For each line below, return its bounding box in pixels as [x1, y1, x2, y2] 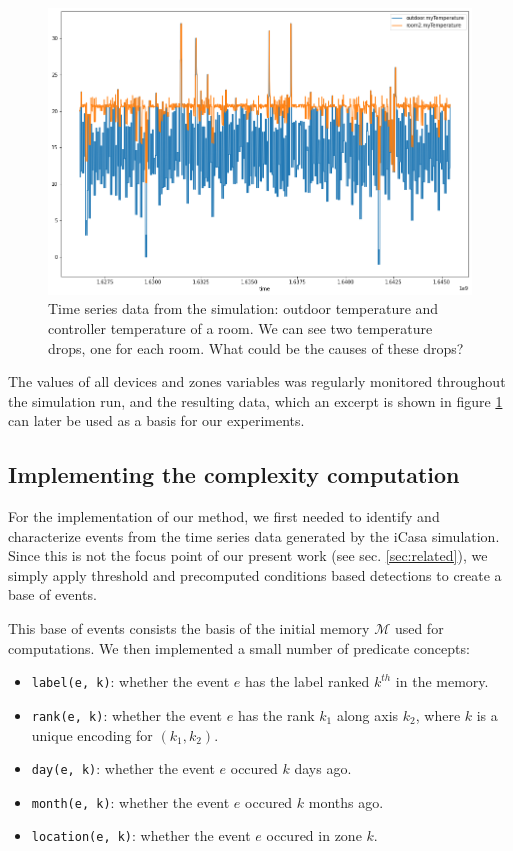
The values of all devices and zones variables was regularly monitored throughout [8, 371, 506, 392]
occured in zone [266, 825, 362, 846]
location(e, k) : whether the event [31, 825, 251, 846]
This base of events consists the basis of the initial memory [8, 618, 370, 639]
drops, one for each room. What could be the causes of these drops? [48, 337, 464, 358]
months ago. [308, 791, 384, 812]
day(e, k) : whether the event [31, 758, 215, 779]
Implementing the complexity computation [8, 459, 460, 490]
